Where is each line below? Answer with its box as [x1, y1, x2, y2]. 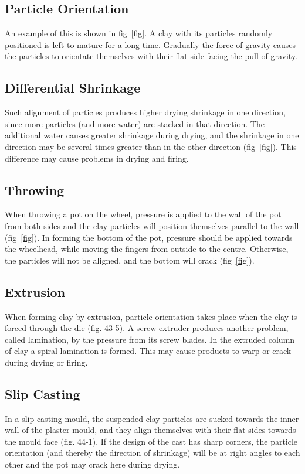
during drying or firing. [5, 356, 88, 368]
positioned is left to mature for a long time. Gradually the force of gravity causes [5, 38, 296, 50]
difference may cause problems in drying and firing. [5, 152, 189, 164]
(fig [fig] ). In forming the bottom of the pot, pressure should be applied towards [5, 231, 293, 243]
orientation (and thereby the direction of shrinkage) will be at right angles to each [5, 446, 300, 459]
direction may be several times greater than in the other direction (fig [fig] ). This [5, 140, 297, 152]
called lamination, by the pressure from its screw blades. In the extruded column [5, 333, 295, 345]
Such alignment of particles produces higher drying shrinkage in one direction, [5, 106, 286, 118]
